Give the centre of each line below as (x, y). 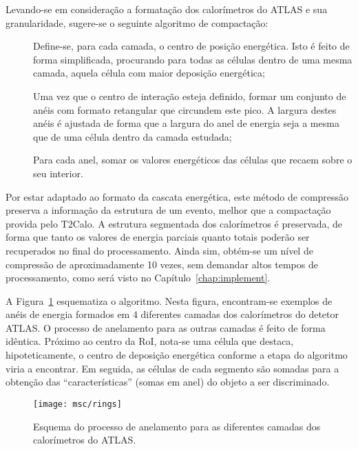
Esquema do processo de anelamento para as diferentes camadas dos (177, 426)
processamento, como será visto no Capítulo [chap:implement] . (138, 278)
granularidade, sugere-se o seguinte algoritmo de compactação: (137, 22)
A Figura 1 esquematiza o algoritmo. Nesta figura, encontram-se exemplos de (169, 300)
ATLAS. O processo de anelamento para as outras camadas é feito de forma (166, 327)
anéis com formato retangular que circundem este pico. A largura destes (185, 109)
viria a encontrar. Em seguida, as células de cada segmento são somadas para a (172, 368)
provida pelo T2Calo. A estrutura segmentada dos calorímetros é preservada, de (174, 223)
